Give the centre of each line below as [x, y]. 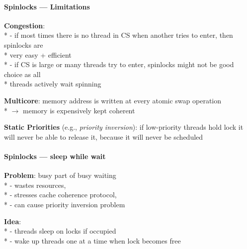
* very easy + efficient [38, 54]
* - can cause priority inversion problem [65, 204]
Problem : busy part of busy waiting [60, 175]
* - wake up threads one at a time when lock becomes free [92, 240]
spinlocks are [24, 44]
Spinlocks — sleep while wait [55, 156]
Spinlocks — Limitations [47, 6]
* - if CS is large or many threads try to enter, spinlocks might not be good [119, 64]
